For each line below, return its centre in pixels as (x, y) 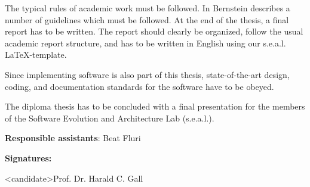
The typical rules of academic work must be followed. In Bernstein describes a (148, 8)
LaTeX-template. (36, 54)
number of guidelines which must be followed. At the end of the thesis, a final (147, 19)
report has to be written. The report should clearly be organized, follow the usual (154, 31)
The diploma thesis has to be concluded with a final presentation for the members (155, 106)
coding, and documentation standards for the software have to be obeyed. (139, 86)
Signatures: (28, 158)
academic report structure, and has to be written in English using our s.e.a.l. (145, 43)
